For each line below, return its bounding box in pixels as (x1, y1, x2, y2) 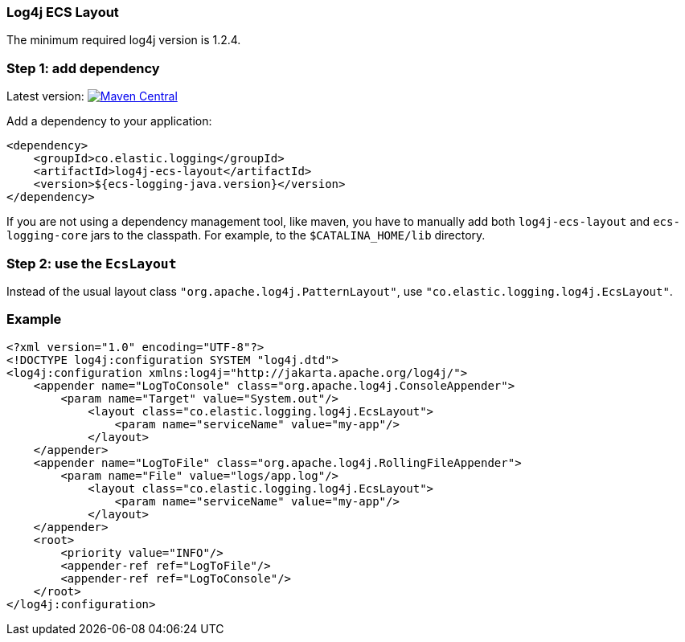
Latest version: (6, 89, 84, 104)
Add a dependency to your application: (6, 114, 212, 129)
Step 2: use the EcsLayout (6, 255, 177, 272)
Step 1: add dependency (6, 59, 160, 76)
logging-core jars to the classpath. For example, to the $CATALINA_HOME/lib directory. (6, 228, 486, 243)
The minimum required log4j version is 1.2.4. (6, 33, 241, 47)
